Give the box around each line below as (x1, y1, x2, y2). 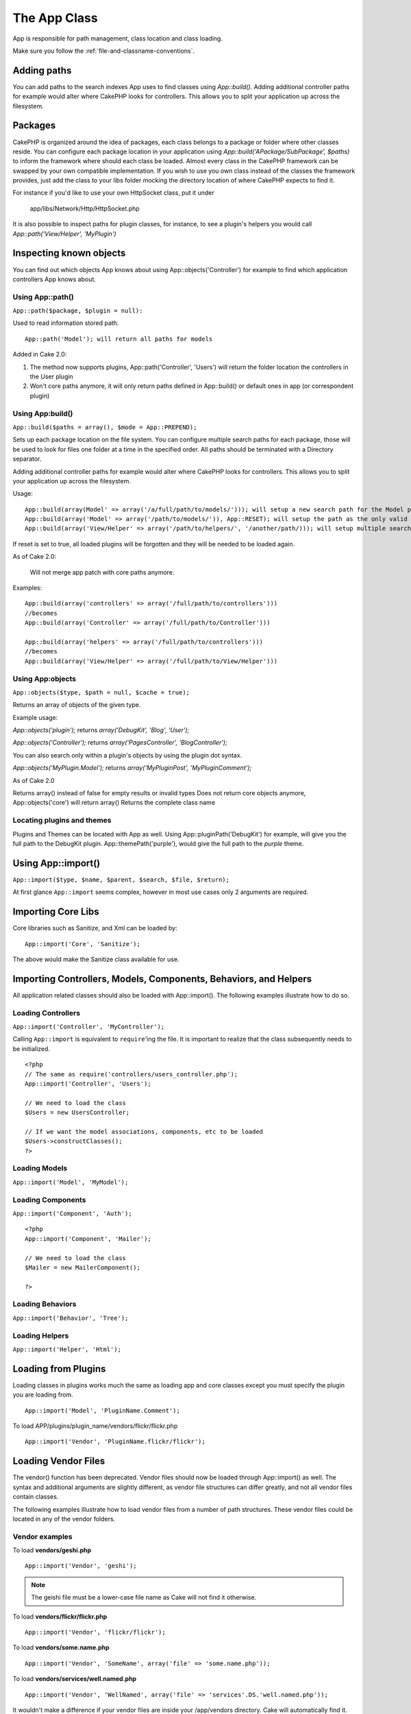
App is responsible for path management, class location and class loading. (12, 34, 223, 43)
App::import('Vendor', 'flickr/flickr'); (25, 1628, 166, 1637)
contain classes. (12, 1493, 59, 1501)
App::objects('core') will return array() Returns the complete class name (12, 799, 216, 807)
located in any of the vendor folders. (12, 1514, 116, 1523)
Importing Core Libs (12, 906, 99, 918)
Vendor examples (12, 1532, 73, 1541)
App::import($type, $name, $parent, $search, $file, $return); (12, 876, 229, 884)
